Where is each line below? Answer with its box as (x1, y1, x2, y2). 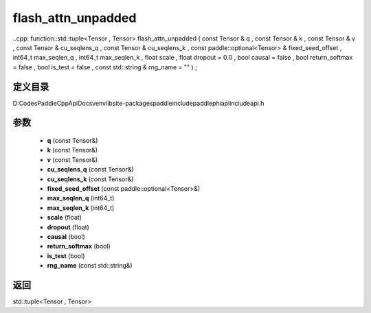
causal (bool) (47, 232, 85, 240)
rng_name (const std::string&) (47, 262, 133, 270)
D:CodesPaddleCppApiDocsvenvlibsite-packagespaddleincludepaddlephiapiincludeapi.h (12, 99, 265, 107)
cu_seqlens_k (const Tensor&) (47, 175, 134, 183)
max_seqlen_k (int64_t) (47, 203, 115, 212)
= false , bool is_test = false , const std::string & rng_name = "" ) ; (12, 62, 197, 71)
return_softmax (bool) (47, 242, 111, 251)
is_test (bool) (47, 251, 85, 260)
